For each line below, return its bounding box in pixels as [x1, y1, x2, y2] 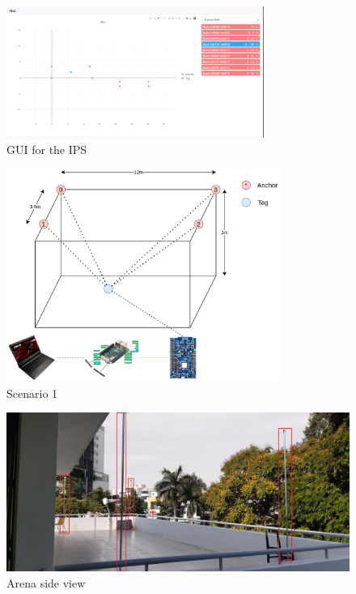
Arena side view [6, 574, 86, 591]
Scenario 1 [6, 384, 58, 401]
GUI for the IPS [6, 140, 87, 157]
